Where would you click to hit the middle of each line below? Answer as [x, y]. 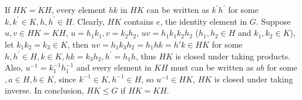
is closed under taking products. [233, 56]
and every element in [114, 67]
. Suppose [273, 21]
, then [78, 44]
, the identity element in [204, 21]
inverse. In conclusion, [44, 90]
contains [139, 21]
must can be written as [212, 67]
